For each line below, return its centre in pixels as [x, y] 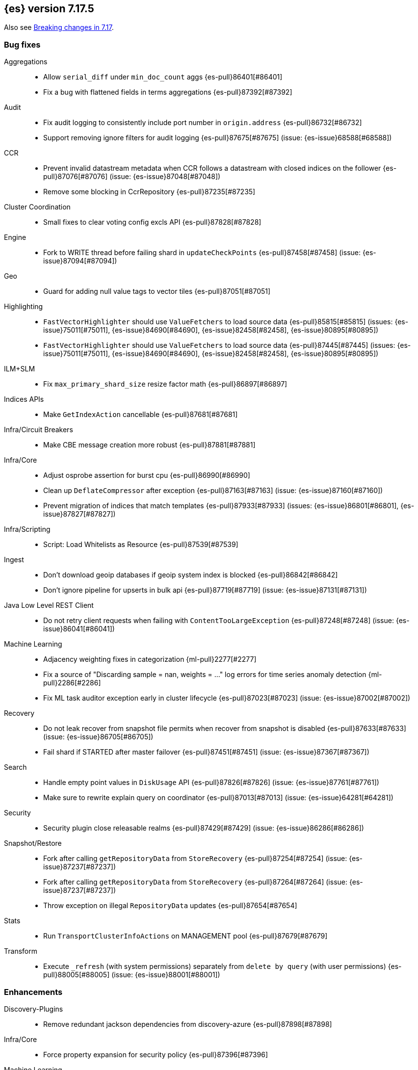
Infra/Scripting [27, 529]
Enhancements [33, 992]
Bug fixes [22, 44]
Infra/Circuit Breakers [39, 430]
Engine [15, 237]
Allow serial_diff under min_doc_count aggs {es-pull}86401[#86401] [163, 77]
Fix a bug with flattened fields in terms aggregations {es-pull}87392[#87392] [168, 92]
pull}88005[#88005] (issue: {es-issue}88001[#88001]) [132, 975]
